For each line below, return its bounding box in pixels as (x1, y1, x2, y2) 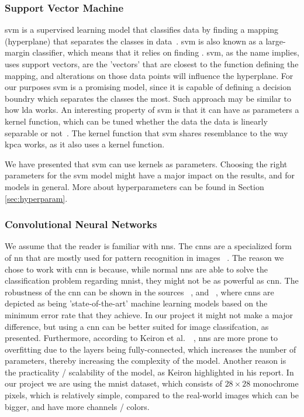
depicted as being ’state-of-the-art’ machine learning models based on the (5, 297, 268, 309)
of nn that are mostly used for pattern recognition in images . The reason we (5, 251, 284, 263)
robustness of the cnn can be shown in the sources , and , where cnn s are (5, 285, 274, 298)
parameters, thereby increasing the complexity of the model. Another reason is (5, 354, 286, 367)
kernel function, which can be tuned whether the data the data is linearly (5, 115, 268, 127)
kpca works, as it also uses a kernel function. (5, 138, 165, 150)
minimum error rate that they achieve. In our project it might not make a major (5, 308, 293, 320)
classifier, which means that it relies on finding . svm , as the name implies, (32, 46, 299, 58)
